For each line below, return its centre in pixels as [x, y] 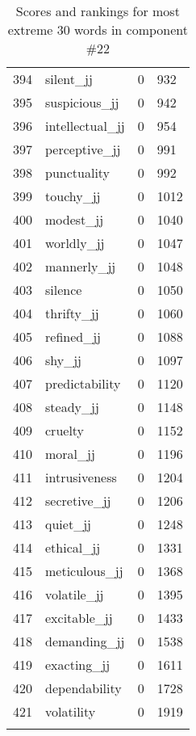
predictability [83, 383]
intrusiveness [81, 477]
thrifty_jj [72, 313]
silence [64, 290]
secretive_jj [78, 500]
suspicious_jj [82, 102]
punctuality [78, 172]
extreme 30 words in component [98, 29]
